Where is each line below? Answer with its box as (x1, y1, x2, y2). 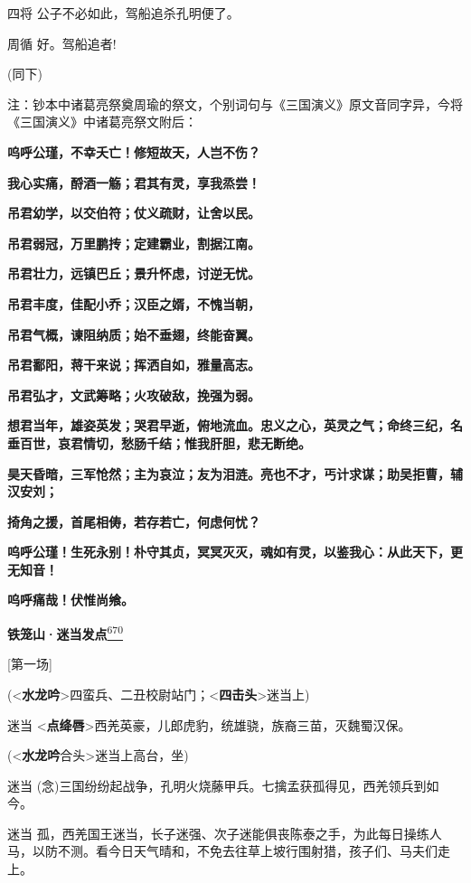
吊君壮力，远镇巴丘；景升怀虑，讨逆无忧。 (7, 264, 260, 283)
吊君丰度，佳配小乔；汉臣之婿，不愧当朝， (7, 294, 260, 313)
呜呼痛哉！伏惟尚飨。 (7, 590, 134, 609)
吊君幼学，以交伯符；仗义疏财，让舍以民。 (7, 203, 260, 222)
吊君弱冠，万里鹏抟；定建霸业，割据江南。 (7, 233, 260, 252)
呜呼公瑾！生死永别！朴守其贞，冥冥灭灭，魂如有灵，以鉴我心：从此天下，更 (7, 542, 463, 561)
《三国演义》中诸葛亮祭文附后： (7, 112, 197, 131)
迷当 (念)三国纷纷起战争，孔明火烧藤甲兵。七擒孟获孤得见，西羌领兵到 (7, 775, 427, 794)
